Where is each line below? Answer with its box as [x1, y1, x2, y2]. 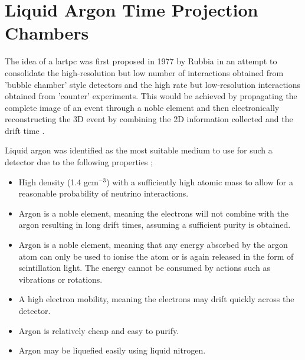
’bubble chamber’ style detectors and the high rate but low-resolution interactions [5, 78, 301, 90]
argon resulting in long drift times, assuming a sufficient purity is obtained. [18, 218, 291, 231]
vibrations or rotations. [18, 273, 103, 285]
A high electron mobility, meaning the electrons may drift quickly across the [18, 293, 294, 305]
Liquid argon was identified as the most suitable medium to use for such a [5, 144, 273, 156]
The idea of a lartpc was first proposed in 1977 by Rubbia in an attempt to [5, 55, 277, 67]
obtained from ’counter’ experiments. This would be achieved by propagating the [5, 90, 297, 102]
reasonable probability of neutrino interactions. [18, 187, 189, 199]
